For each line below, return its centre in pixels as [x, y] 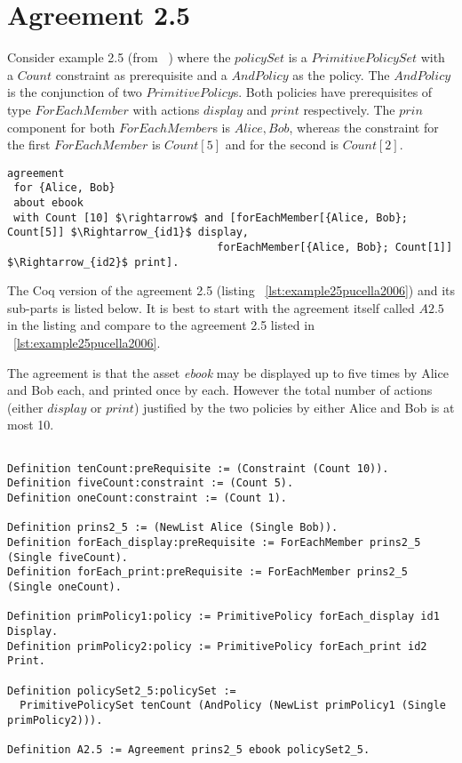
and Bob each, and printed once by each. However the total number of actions [220, 390]
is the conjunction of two [75, 92]
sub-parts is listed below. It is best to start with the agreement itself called [211, 307]
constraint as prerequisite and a [141, 74]
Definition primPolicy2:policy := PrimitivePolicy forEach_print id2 [217, 646]
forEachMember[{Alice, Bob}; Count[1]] [335, 247]
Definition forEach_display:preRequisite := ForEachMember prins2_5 [214, 542]
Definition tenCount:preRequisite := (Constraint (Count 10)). [198, 468]
